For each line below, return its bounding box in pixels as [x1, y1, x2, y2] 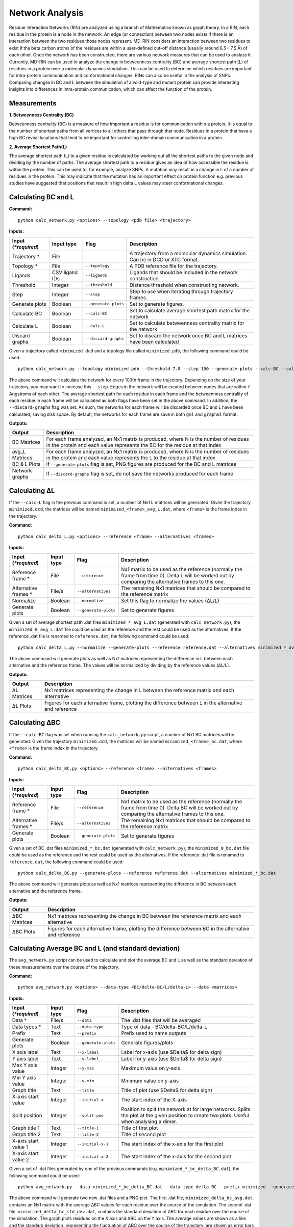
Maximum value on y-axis [121, 1065, 181, 1072]
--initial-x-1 [77, 1141, 109, 1147]
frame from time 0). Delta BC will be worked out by [121, 804, 239, 811]
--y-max [77, 1066, 94, 1071]
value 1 [12, 1144, 28, 1150]
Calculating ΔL [9, 486, 55, 495]
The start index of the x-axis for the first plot [121, 1141, 223, 1147]
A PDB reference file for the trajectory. [129, 263, 218, 269]
